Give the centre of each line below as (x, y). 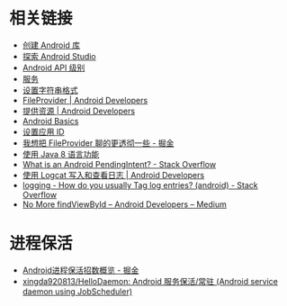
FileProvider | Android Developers (85, 100)
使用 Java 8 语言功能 (61, 154)
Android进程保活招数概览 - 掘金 (81, 270)
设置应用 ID (43, 131)
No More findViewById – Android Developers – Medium (124, 204)
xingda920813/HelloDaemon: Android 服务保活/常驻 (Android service (150, 281)
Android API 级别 (54, 67)
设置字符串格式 (50, 90)
